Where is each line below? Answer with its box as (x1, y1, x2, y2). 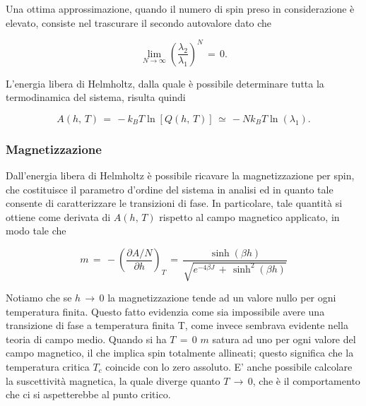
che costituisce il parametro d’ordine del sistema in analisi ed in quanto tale (6, 181, 333, 196)
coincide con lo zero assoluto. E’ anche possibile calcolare (105, 359, 353, 374)
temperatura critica (6, 359, 90, 374)
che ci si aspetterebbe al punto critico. (6, 387, 171, 402)
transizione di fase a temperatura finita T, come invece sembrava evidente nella (6, 318, 348, 333)
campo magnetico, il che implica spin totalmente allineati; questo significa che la (6, 345, 354, 360)
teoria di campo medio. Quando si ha (6, 331, 167, 346)
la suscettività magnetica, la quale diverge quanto (6, 373, 220, 388)
